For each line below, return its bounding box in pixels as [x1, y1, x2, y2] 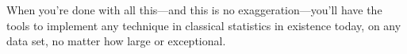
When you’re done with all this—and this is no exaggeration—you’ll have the [6, 2, 382, 17]
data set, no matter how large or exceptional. [6, 33, 226, 49]
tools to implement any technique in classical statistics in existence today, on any [6, 17, 401, 33]
